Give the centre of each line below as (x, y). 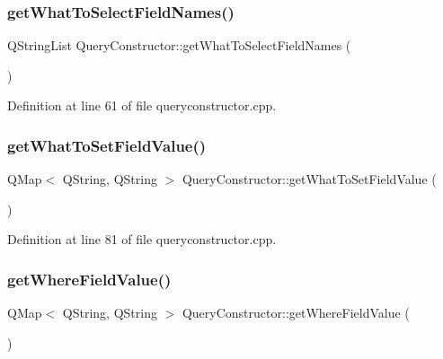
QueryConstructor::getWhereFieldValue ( (296, 313)
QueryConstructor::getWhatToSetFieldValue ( (309, 179)
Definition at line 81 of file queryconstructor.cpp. (142, 239)
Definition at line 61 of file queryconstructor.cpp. (142, 105)
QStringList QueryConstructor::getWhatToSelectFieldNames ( (179, 45)
